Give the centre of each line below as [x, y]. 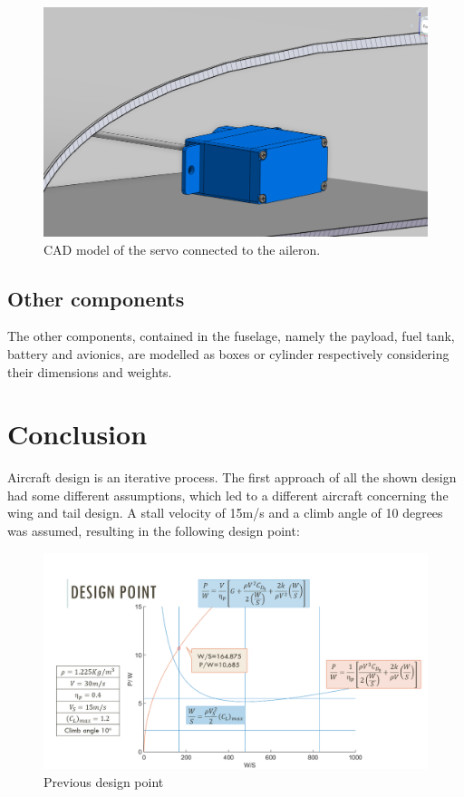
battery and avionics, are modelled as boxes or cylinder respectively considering [228, 353]
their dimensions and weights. [90, 371]
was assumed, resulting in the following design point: [154, 531]
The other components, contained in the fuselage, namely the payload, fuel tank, [231, 336]
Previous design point [104, 781]
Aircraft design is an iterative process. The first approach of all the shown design [232, 477]
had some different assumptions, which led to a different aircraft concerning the [228, 495]
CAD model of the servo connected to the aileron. [182, 249]
